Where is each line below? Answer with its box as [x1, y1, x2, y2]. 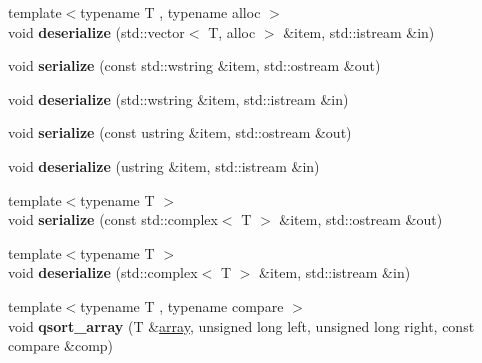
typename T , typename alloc [80, 2, 261, 22]
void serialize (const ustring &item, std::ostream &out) [8, 122, 352, 143]
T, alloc [208, 21, 256, 42]
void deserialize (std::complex [8, 262, 198, 283]
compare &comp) [8, 335, 114, 356]
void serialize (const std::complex [8, 209, 218, 230]
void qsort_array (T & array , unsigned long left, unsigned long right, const [8, 315, 475, 336]
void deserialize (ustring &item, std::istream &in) [8, 155, 320, 176]
